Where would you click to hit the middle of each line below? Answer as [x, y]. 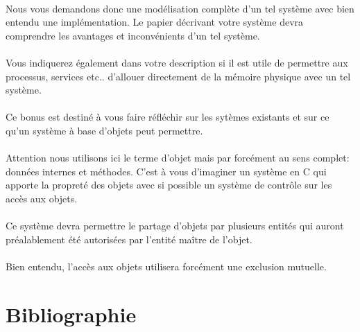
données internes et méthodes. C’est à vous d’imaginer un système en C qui [166, 171]
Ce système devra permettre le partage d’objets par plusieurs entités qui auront [175, 226]
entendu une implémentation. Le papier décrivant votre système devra [155, 22]
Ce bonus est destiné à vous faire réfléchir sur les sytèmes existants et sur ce [168, 117]
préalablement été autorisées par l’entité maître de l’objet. [129, 239]
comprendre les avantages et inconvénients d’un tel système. [133, 35]
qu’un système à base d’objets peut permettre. [104, 130]
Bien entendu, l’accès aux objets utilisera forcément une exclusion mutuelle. [166, 266]
